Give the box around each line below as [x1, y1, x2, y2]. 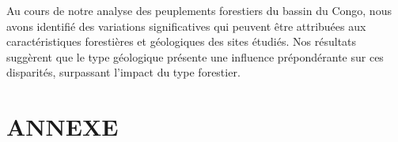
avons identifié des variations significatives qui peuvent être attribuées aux [6, 17, 366, 34]
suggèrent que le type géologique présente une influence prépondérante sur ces [6, 48, 384, 65]
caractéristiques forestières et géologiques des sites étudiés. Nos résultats [6, 33, 357, 50]
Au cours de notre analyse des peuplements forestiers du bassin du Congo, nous [6, 2, 392, 18]
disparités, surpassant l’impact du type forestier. [6, 64, 241, 80]
